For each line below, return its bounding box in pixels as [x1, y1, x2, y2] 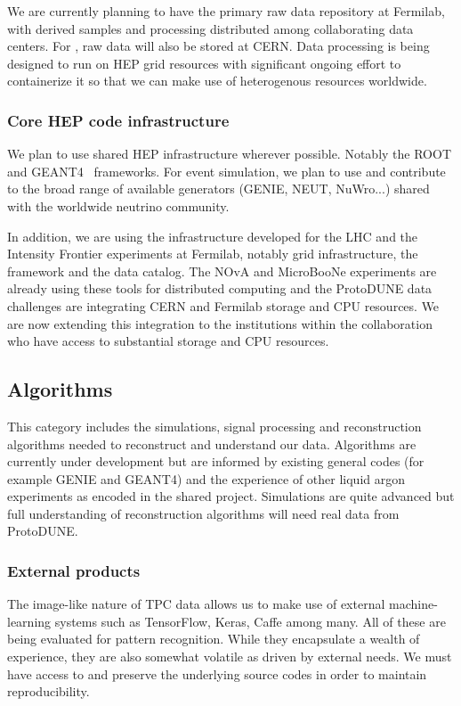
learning [7, 612, 52, 630]
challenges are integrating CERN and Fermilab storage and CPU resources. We [7, 296, 440, 315]
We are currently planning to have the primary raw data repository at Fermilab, [7, 2, 445, 20]
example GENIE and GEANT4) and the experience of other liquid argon [7, 469, 405, 488]
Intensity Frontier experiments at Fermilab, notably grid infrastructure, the [7, 244, 418, 263]
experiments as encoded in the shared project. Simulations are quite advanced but [7, 487, 455, 505]
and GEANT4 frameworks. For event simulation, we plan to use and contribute [7, 161, 446, 180]
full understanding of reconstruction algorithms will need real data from [7, 504, 400, 522]
